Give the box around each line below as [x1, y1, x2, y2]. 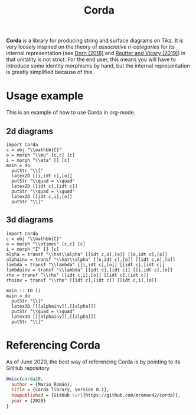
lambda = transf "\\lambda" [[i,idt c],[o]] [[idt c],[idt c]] [6, 261, 165, 267]
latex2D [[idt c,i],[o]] [11, 193, 73, 199]
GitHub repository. [6, 364, 51, 371]
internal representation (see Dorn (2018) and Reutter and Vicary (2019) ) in [6, 50, 186, 57]
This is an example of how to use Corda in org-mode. [6, 109, 136, 116]
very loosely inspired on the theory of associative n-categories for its [6, 43, 175, 50]
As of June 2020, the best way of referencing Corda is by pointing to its [6, 358, 181, 365]
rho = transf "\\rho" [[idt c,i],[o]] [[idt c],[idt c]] [6, 272, 149, 278]
